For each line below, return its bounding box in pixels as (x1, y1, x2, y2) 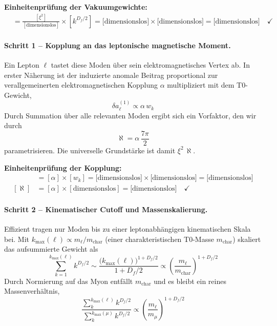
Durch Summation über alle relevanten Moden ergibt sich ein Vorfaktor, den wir (4, 110, 257, 120)
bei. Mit (4, 233, 30, 244)
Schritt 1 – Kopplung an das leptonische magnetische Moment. (4, 39, 231, 50)
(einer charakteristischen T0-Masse (105, 233, 214, 244)
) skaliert (232, 233, 261, 244)
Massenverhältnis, (4, 286, 60, 296)
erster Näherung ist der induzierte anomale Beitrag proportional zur (4, 69, 218, 80)
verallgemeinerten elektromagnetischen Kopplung (4, 79, 158, 90)
